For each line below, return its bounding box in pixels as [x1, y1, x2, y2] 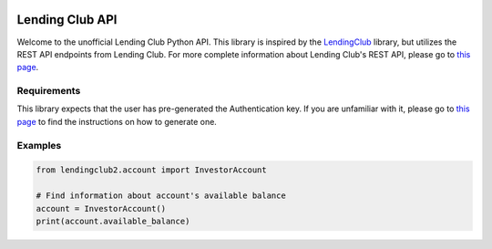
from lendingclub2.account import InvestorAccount [36, 165, 268, 175]
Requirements [16, 85, 81, 98]
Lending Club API [16, 12, 118, 27]
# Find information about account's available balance [36, 191, 286, 201]
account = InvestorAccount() [36, 203, 167, 213]
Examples [16, 139, 62, 151]
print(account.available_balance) [36, 215, 190, 226]
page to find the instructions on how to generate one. [16, 116, 218, 127]
